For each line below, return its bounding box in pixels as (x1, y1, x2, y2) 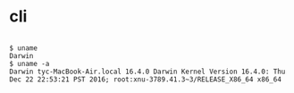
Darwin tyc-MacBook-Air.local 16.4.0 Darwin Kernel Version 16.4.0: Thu (9, 67, 286, 76)
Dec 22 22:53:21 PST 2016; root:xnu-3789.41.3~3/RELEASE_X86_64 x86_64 (9, 74, 281, 84)
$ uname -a (9, 59, 50, 68)
